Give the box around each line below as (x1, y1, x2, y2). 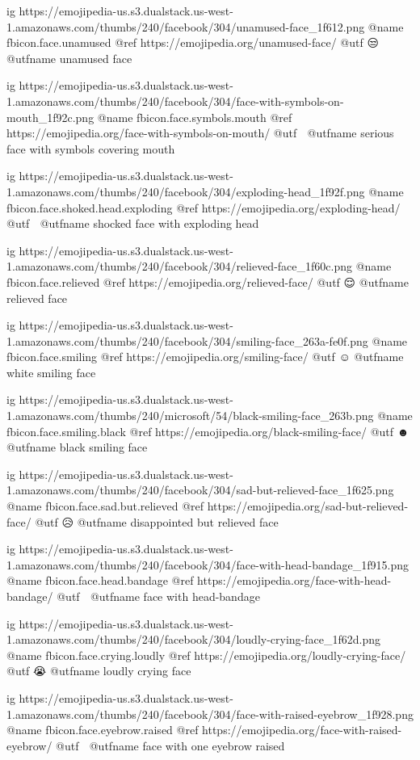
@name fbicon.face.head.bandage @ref (6, 572, 194, 589)
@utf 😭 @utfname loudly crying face (6, 662, 191, 679)
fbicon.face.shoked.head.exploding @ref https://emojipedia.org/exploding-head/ (6, 199, 401, 216)
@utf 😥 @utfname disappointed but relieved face (35, 513, 279, 530)
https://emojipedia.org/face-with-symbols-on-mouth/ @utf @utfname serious (6, 124, 394, 141)
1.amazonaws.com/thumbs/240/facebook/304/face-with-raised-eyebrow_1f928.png (6, 705, 414, 722)
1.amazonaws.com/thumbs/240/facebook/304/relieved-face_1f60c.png (6, 258, 352, 275)
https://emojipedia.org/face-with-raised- (202, 721, 402, 738)
